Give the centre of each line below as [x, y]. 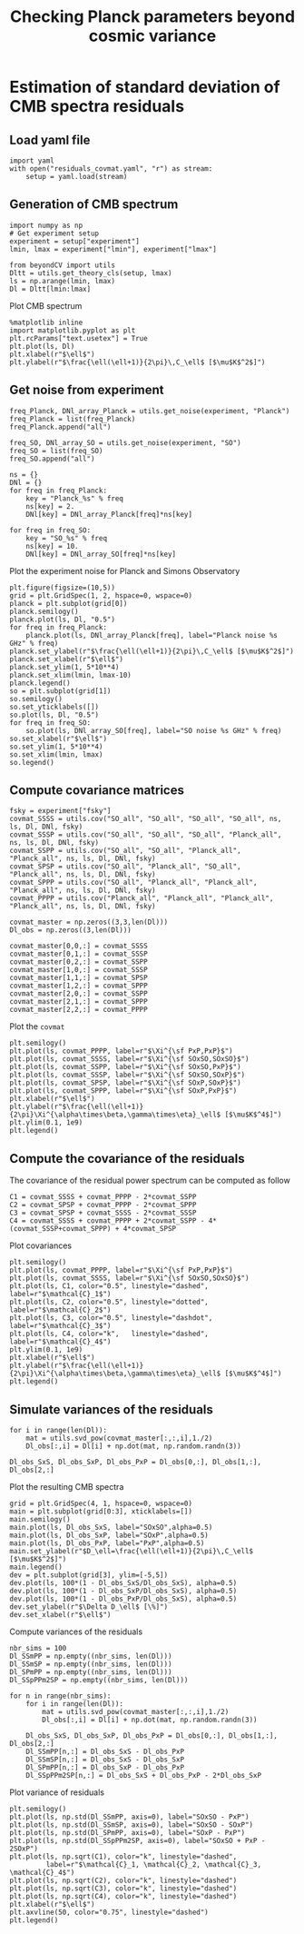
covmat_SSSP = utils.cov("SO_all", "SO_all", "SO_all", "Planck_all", [146, 835]
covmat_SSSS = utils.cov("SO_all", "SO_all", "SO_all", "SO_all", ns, [146, 819]
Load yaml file [50, 139]
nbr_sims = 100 [38, 1649]
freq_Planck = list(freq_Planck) [73, 419]
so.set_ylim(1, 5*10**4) [56, 747]
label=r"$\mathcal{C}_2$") [60, 1310]
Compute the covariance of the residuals [127, 1159]
